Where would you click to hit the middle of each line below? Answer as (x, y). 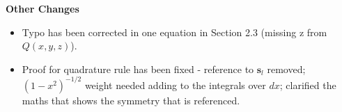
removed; (286, 69)
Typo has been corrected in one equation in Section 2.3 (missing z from (174, 32)
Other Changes (42, 8)
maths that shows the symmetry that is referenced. (131, 100)
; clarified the (308, 85)
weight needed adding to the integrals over (175, 85)
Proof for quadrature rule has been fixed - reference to (138, 69)
